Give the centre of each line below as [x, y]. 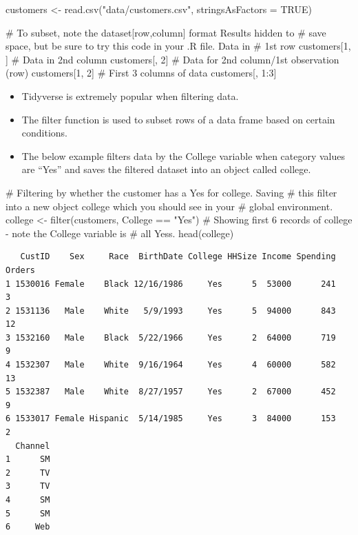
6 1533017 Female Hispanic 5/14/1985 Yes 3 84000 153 [171, 419]
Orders [20, 270]
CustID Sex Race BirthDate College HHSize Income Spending [178, 257]
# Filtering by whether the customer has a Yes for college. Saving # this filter [171, 192]
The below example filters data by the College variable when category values [183, 155]
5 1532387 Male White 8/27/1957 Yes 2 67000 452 [171, 392]
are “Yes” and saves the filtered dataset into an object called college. [166, 169]
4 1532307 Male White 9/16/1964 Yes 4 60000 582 [171, 365]
